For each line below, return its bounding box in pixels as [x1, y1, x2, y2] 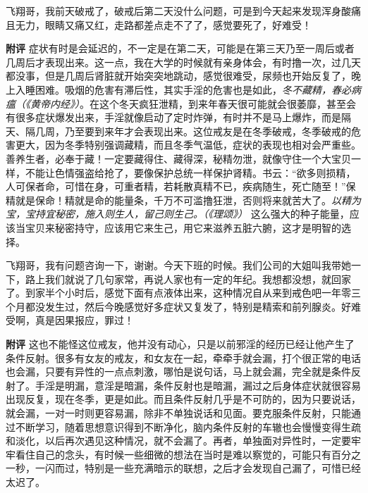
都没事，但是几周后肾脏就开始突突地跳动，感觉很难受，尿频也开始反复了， [6, 68, 351, 83]
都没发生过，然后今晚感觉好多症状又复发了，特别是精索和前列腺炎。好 [25, 299, 351, 313]
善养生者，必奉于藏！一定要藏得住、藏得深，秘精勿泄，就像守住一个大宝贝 [6, 151, 351, 166]
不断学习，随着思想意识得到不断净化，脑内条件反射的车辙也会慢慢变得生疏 [15, 419, 361, 434]
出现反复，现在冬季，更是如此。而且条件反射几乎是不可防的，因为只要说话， [6, 392, 361, 406]
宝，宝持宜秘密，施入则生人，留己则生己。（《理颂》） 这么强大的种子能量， [6, 206, 350, 221]
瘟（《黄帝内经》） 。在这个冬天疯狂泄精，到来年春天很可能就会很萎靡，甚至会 [6, 96, 356, 111]
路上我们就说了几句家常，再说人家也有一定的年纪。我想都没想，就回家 [25, 271, 351, 286]
